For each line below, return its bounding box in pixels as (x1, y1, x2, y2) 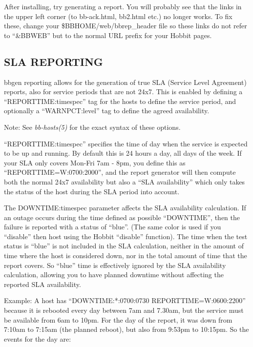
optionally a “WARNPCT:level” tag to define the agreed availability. (4, 105, 210, 116)
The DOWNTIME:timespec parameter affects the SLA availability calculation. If (4, 203, 246, 213)
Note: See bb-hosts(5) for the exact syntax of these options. (4, 122, 181, 132)
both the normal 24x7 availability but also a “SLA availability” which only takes (4, 176, 245, 186)
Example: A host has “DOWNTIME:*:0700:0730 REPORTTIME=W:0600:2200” (4, 295, 246, 306)
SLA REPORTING (4, 54, 103, 69)
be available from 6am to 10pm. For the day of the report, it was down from (4, 314, 232, 325)
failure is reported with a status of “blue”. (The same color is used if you (4, 222, 221, 232)
